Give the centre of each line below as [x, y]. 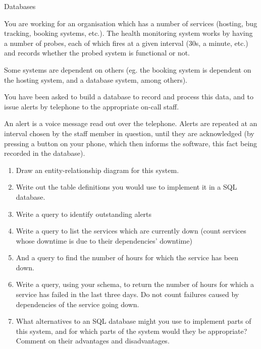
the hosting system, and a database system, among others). [96, 79]
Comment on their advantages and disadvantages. [93, 341]
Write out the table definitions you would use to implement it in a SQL [126, 187]
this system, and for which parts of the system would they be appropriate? [132, 331]
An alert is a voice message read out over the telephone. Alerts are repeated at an [131, 123]
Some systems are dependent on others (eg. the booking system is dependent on [128, 69]
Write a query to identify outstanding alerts [84, 214]
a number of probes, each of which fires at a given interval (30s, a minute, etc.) [126, 43]
